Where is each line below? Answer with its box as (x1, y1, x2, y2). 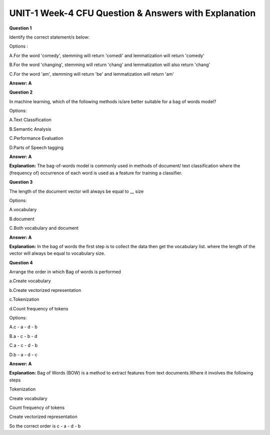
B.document (9, 216, 34, 222)
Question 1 (9, 25, 32, 31)
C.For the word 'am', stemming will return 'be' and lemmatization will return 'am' (9, 71, 174, 77)
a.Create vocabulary (9, 278, 51, 284)
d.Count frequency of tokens (9, 305, 68, 311)
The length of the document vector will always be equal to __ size (9, 188, 144, 194)
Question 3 (9, 179, 33, 185)
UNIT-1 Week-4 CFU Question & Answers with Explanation (9, 8, 256, 19)
